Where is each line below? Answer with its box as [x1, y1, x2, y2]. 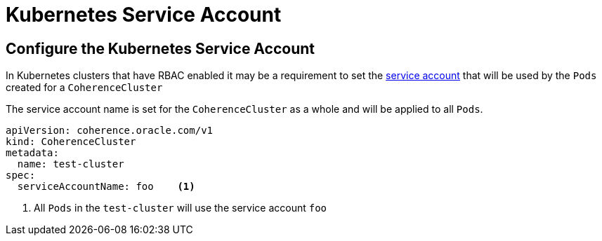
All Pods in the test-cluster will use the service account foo [34, 202, 327, 214]
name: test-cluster [17, 158, 124, 170]
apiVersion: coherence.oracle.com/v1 [6, 125, 214, 137]
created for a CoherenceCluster [6, 81, 163, 94]
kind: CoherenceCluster [6, 136, 136, 148]
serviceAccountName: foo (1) [17, 181, 195, 193]
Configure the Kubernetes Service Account [6, 39, 315, 57]
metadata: [6, 147, 59, 159]
